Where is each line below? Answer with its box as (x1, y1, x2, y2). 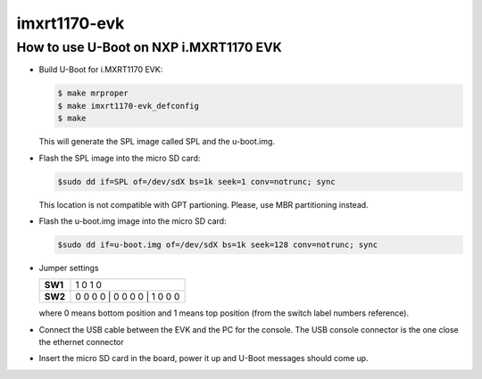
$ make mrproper (57, 88, 129, 98)
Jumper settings (38, 262, 99, 273)
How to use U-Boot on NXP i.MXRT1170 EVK (16, 39, 283, 55)
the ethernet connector (38, 337, 124, 348)
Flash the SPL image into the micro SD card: (38, 152, 201, 163)
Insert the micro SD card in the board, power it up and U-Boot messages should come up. (38, 353, 370, 364)
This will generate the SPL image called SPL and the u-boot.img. (38, 136, 276, 147)
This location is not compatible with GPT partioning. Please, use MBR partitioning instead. (38, 199, 370, 210)
